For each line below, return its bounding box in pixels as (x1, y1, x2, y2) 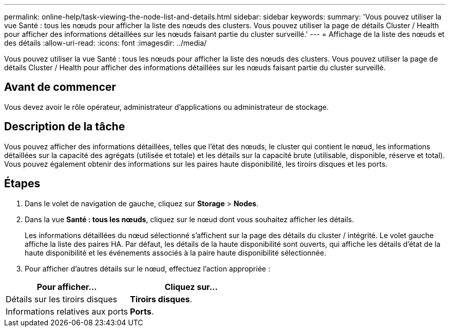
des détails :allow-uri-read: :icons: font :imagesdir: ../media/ (4, 38, 207, 47)
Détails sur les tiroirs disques (6, 294, 117, 304)
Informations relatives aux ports (6, 306, 128, 317)
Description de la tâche (4, 120, 125, 133)
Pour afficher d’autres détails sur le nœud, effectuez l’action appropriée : (25, 264, 270, 273)
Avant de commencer (4, 81, 116, 94)
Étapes (4, 177, 41, 190)
